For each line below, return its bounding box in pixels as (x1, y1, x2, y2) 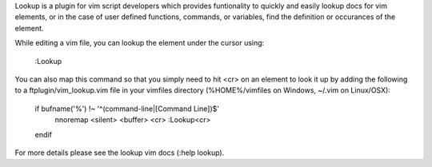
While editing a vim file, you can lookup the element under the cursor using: (14, 38, 265, 48)
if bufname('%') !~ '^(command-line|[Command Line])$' (34, 104, 220, 113)
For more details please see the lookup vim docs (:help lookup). (14, 148, 225, 157)
